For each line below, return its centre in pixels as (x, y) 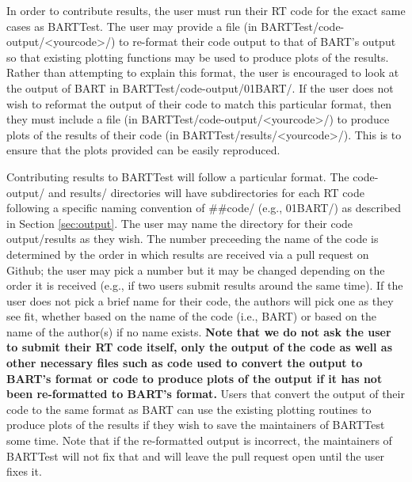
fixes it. (24, 471)
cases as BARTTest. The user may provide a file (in (132, 26)
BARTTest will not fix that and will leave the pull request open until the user (196, 455)
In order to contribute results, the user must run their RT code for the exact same (206, 10)
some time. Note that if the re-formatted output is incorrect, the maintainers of (199, 440)
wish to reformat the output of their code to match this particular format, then (199, 103)
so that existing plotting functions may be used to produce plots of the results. (198, 57)
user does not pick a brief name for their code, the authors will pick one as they (200, 300)
